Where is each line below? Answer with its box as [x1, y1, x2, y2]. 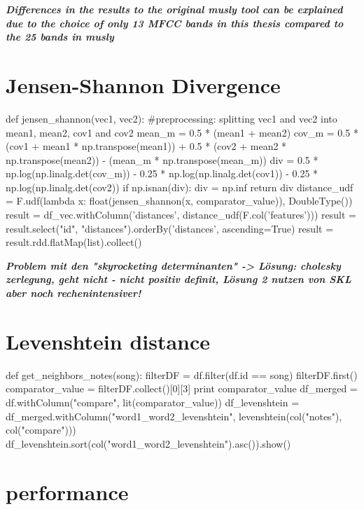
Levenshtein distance [6, 326, 211, 355]
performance [6, 477, 129, 506]
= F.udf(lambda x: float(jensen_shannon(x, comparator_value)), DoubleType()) [6, 193, 353, 208]
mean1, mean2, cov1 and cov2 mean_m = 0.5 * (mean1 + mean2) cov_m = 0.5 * [6, 125, 358, 139]
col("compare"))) [6, 422, 76, 437]
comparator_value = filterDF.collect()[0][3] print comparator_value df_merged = [6, 381, 358, 396]
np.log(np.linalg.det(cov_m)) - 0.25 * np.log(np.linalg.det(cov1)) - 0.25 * [6, 166, 318, 181]
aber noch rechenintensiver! [6, 286, 141, 301]
